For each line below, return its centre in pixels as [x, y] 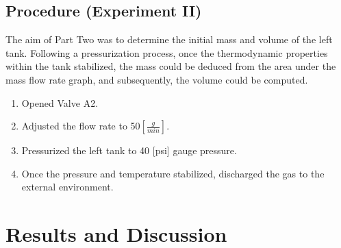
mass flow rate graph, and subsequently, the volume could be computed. [157, 79]
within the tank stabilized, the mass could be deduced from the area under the [171, 66]
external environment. [67, 187]
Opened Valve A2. [60, 102]
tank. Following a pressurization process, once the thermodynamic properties [167, 52]
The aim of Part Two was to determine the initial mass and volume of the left [169, 39]
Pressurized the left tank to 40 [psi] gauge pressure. [129, 150]
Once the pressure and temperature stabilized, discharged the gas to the [173, 173]
